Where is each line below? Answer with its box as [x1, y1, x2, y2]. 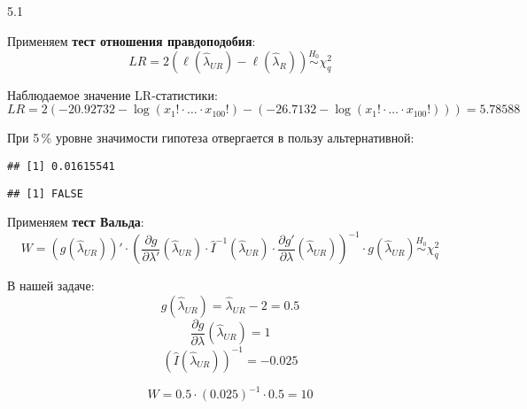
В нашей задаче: [7, 276, 95, 295]
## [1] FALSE [7, 187, 83, 200]
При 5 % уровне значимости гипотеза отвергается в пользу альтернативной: [7, 128, 415, 147]
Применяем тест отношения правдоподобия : [7, 31, 256, 50]
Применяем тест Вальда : [7, 212, 144, 231]
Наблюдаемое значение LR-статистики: [7, 85, 218, 104]
